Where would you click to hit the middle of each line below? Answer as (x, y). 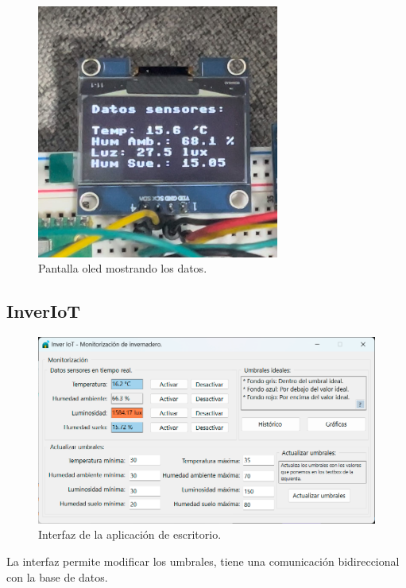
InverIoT (44, 311)
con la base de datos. (57, 576)
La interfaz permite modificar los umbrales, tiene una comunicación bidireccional (203, 561)
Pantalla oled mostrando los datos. (123, 268)
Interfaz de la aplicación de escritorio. (130, 534)
